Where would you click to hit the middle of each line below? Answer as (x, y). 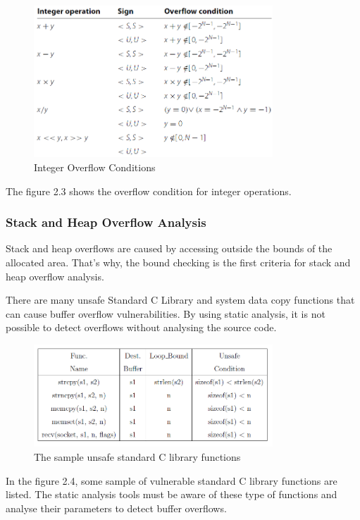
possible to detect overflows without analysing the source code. (141, 327)
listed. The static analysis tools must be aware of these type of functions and (172, 494)
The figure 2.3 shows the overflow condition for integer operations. (149, 191)
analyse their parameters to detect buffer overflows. (116, 508)
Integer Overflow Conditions (95, 167)
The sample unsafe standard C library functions (137, 457)
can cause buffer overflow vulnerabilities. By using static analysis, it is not (166, 313)
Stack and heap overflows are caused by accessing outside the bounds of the (169, 248)
